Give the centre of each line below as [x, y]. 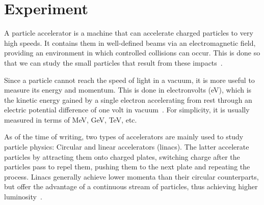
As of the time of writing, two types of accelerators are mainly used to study [124, 137]
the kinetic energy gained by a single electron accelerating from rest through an [128, 99]
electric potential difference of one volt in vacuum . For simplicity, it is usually [127, 110]
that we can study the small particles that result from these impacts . [113, 62]
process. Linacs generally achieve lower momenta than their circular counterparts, [131, 176]
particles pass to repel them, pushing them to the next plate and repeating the [127, 167]
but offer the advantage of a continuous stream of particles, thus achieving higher [131, 186]
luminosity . [23, 197]
